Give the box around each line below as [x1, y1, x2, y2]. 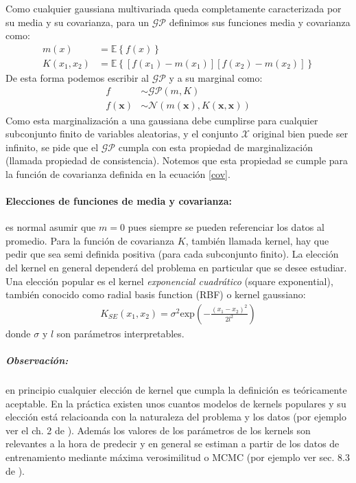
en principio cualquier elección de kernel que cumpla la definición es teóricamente [5, 383, 347, 397]
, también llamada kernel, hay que [185, 233, 329, 247]
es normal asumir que [5, 220, 96, 234]
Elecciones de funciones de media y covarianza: [5, 194, 232, 208]
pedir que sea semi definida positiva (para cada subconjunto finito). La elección [5, 247, 339, 261]
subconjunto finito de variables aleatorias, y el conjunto [5, 126, 239, 141]
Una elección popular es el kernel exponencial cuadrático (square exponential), [5, 273, 333, 288]
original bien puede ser [252, 126, 348, 141]
